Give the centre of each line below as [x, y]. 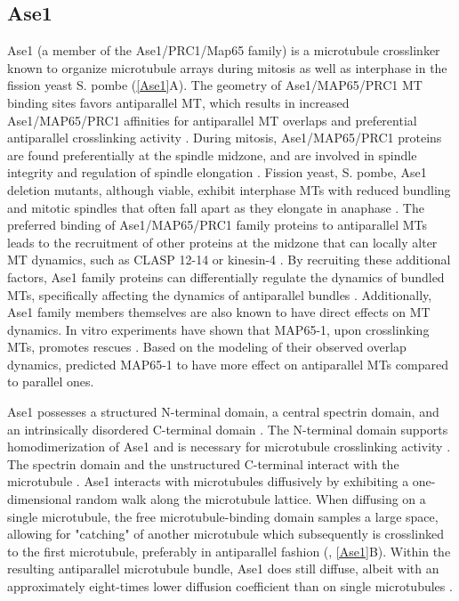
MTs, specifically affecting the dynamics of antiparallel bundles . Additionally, [220, 294]
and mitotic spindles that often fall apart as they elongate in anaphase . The [216, 207]
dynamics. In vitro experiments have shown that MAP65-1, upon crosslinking [218, 329]
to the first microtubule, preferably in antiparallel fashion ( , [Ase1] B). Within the [229, 551]
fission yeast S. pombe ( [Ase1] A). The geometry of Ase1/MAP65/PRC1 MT [215, 85]
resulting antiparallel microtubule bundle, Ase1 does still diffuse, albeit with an [223, 569]
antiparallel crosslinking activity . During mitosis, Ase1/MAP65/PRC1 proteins [225, 138]
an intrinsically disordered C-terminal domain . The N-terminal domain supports [228, 429]
